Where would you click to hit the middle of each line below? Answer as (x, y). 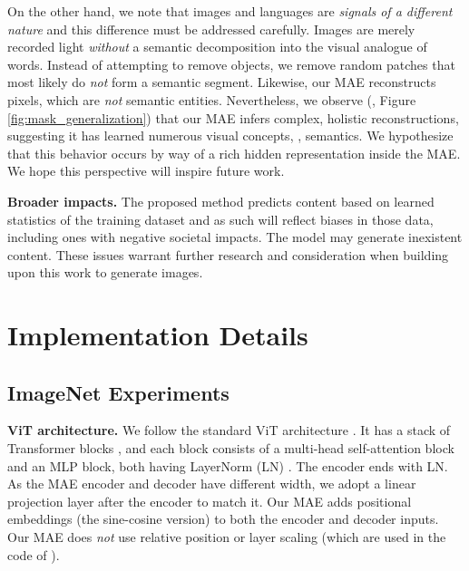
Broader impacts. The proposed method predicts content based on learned (221, 201)
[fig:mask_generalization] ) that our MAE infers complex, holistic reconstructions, (233, 117)
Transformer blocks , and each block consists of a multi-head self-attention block (231, 448)
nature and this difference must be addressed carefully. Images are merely (211, 29)
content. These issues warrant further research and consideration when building (228, 254)
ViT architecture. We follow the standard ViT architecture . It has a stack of (229, 430)
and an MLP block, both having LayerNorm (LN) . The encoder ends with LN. (228, 465)
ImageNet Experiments (118, 392)
